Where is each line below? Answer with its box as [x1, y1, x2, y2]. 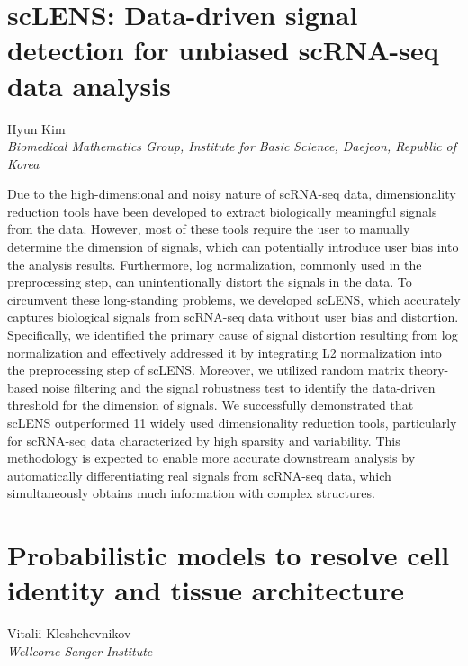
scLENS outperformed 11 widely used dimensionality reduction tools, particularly [7, 413, 457, 431]
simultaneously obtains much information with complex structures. [7, 484, 375, 502]
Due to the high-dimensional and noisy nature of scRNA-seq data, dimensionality [7, 184, 456, 203]
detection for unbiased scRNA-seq [7, 31, 439, 68]
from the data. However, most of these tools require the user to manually [7, 219, 410, 238]
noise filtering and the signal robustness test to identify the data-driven [41, 377, 436, 396]
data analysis [7, 67, 171, 103]
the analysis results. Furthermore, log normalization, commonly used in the [7, 254, 422, 273]
